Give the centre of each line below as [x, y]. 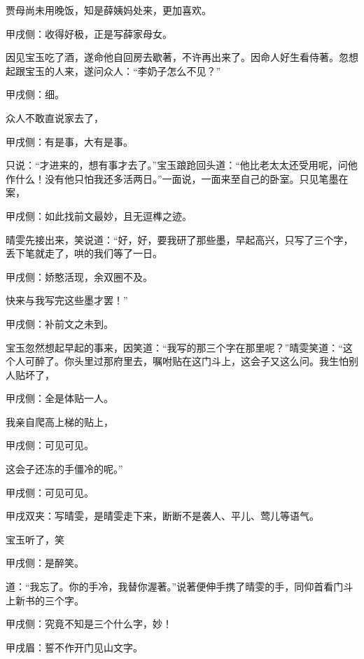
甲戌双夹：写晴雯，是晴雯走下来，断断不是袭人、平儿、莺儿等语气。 [162, 516]
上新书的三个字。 [45, 600]
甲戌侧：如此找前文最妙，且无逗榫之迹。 [99, 215]
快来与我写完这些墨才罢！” [67, 300]
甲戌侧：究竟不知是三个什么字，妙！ [89, 624]
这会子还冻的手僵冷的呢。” [64, 469]
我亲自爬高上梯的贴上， [59, 421]
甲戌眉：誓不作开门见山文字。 [74, 647]
